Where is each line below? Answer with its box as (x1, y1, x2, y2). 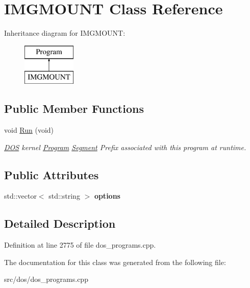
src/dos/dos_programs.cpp (4, 274, 88, 284)
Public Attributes (4, 166, 99, 182)
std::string (48, 190, 80, 201)
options (94, 190, 120, 201)
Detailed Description (4, 215, 116, 231)
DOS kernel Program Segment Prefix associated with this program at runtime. (4, 141, 246, 152)
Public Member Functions (4, 101, 144, 116)
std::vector (4, 190, 37, 201)
